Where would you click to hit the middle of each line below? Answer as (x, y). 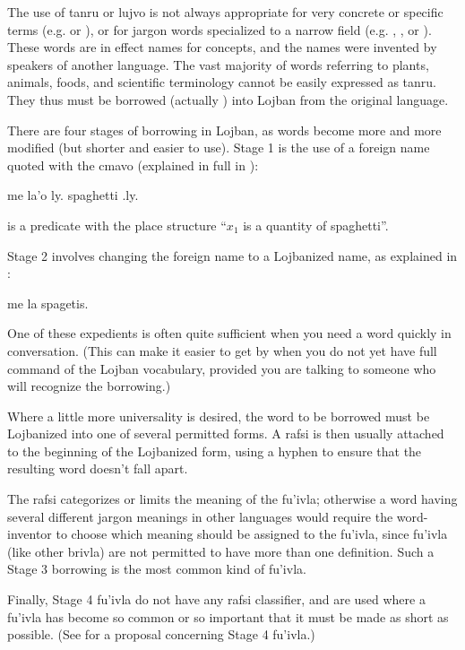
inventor (30, 534)
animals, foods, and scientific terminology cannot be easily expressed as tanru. (222, 82)
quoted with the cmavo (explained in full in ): (133, 165)
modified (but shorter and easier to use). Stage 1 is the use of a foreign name (219, 147)
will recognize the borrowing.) (89, 386)
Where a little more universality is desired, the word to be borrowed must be (219, 416)
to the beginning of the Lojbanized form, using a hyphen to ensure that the (215, 451)
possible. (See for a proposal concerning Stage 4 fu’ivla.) (161, 634)
